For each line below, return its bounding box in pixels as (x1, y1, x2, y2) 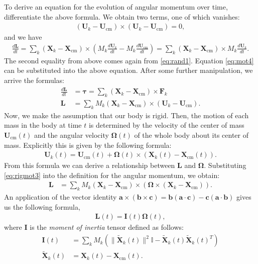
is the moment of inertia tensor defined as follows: (30, 222, 184, 232)
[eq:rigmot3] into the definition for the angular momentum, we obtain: (4, 169, 220, 180)
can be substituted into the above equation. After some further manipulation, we (4, 65, 253, 75)
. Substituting (204, 160, 246, 170)
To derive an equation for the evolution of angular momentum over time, (4, 2, 228, 12)
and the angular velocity (34, 129, 109, 140)
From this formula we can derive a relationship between (4, 160, 175, 170)
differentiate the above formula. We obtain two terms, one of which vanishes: (4, 11, 240, 22)
